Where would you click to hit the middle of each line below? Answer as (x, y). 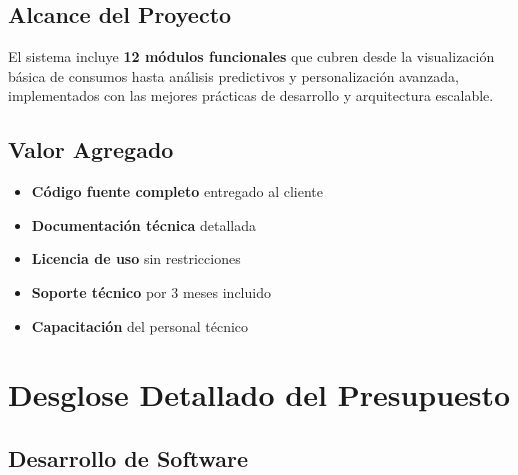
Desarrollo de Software (128, 457)
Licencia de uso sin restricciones (136, 258)
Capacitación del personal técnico (140, 325)
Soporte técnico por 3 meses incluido (151, 291)
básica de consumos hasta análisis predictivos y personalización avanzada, (234, 75)
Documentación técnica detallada (143, 224)
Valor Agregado (91, 149)
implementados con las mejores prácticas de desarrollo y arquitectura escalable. (251, 95)
